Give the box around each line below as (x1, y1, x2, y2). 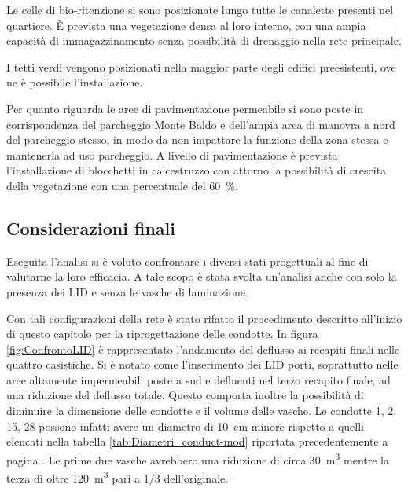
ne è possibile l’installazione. (6, 74, 143, 90)
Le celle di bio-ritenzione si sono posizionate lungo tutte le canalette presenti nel (6, 2, 394, 17)
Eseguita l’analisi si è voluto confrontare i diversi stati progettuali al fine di (6, 252, 369, 269)
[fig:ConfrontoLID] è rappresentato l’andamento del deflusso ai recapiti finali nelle (6, 340, 400, 357)
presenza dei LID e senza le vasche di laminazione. (6, 283, 248, 299)
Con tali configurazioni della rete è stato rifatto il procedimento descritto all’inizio (6, 310, 402, 326)
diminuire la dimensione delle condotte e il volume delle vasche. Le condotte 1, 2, (6, 402, 397, 419)
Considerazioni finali (6, 215, 175, 240)
